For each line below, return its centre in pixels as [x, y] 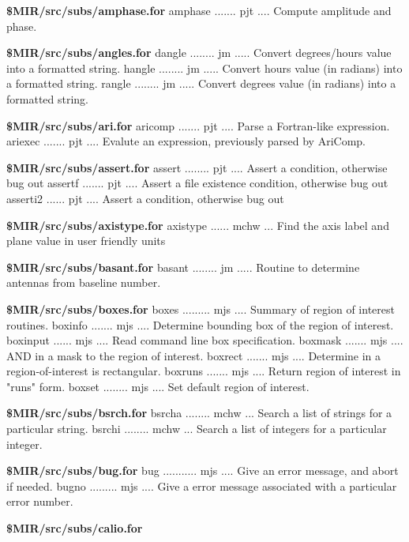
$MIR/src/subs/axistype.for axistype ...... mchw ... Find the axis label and [198, 225]
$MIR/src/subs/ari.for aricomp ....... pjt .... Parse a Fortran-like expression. [198, 125]
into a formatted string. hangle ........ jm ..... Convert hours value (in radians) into [204, 68]
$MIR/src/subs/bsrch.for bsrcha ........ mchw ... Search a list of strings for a [199, 413]
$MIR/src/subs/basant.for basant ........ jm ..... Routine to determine [183, 267]
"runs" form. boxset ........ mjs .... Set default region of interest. [158, 386]
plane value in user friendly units [86, 241]
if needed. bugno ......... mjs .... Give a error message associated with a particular [202, 486]
